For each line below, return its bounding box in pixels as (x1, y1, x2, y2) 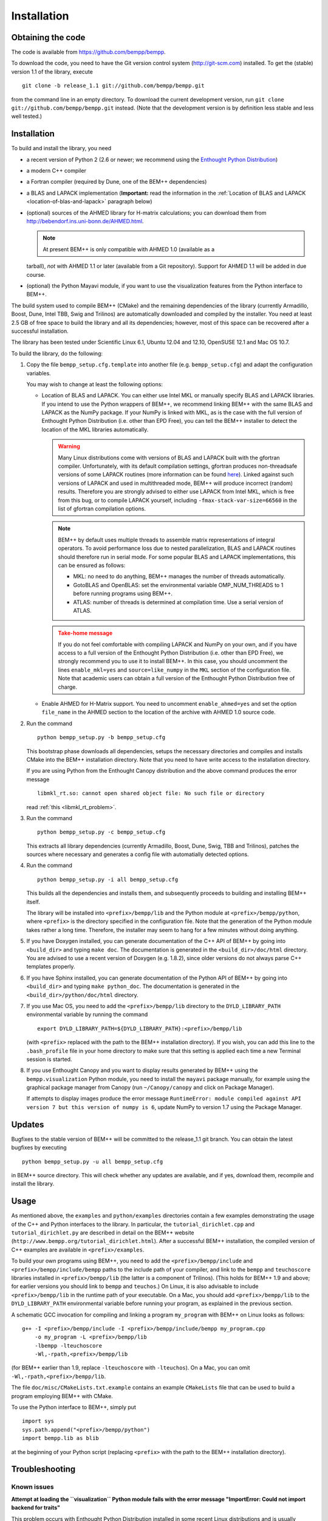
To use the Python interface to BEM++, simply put (11, 1404, 136, 1411)
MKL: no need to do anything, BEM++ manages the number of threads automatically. (73, 573, 285, 580)
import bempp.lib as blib (22, 1435, 100, 1442)
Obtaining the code (11, 32, 86, 43)
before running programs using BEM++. (73, 590, 173, 597)
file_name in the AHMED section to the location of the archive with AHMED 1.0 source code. (41, 709, 276, 716)
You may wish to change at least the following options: (26, 380, 163, 388)
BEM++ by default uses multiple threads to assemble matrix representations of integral (58, 536, 276, 543)
